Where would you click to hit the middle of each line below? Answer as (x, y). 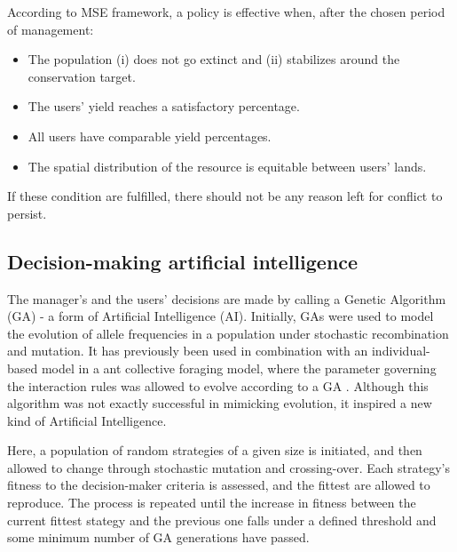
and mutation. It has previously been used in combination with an (188, 351)
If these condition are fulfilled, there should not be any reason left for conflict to (225, 196)
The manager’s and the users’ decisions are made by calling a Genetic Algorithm (227, 298)
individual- (401, 351)
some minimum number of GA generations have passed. (158, 537)
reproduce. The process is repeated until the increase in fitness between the (212, 503)
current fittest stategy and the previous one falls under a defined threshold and (222, 520)
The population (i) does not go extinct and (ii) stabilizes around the (214, 59)
